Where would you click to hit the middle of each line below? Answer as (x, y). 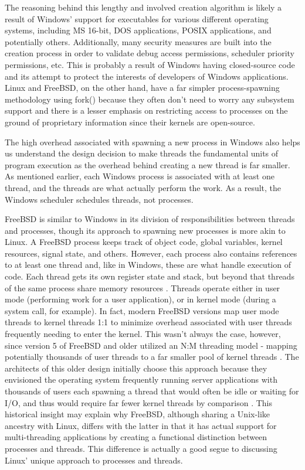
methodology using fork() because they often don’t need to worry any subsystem (150, 99)
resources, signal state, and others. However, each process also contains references (151, 253)
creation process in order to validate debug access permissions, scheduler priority (150, 53)
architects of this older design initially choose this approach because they (136, 368)
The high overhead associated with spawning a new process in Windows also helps (152, 142)
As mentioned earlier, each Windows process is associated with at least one (140, 176)
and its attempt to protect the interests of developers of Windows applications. (147, 76)
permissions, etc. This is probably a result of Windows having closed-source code (150, 64)
